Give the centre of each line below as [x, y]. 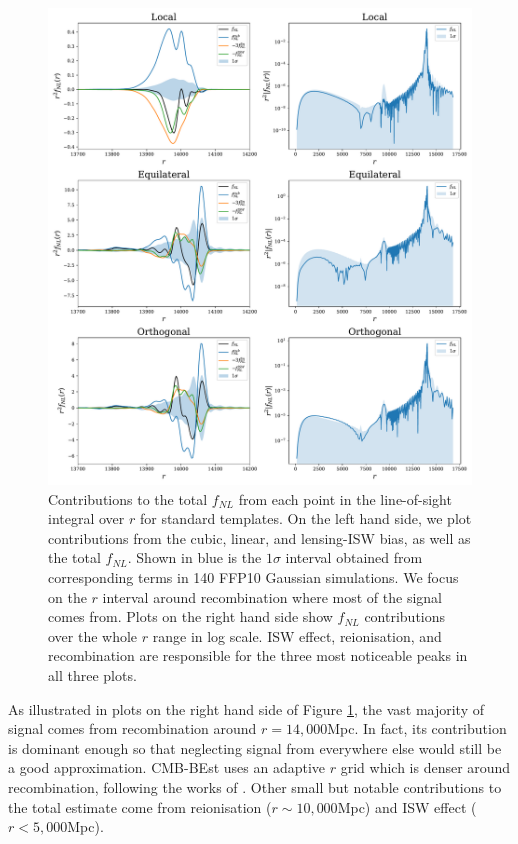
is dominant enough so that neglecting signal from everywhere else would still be [255, 747]
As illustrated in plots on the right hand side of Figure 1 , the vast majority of [246, 708]
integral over [86, 518]
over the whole [93, 635]
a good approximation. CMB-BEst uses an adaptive [167, 767]
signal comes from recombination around [132, 728]
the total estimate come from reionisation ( [140, 806]
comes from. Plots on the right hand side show [190, 616]
